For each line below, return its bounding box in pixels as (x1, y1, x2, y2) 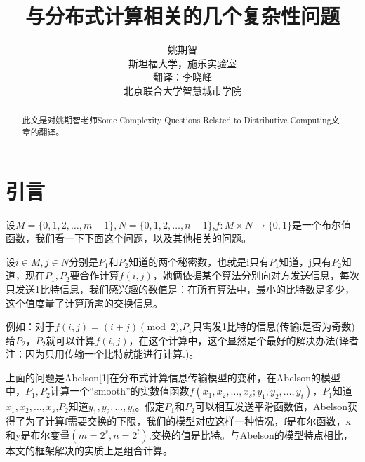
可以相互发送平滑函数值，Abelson (194, 399, 348, 414)
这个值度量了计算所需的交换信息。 (6, 295, 163, 310)
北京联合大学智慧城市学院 (124, 83, 241, 97)
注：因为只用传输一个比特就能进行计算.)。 (6, 346, 199, 361)
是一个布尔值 (292, 217, 352, 231)
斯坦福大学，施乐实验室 (128, 55, 237, 70)
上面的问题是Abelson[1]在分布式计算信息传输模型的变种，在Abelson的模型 (6, 369, 340, 384)
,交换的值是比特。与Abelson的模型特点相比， (148, 427, 353, 442)
